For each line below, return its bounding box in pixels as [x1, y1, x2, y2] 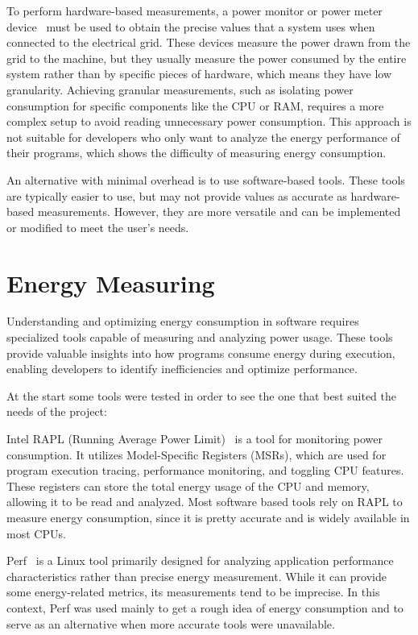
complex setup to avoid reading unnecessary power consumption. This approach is [6, 113, 412, 130]
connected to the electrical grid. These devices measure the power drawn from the [6, 34, 411, 51]
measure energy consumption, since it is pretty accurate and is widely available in [6, 508, 410, 525]
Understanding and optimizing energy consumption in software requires [6, 313, 359, 330]
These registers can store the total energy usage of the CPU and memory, [6, 477, 370, 494]
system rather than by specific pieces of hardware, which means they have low [6, 65, 392, 82]
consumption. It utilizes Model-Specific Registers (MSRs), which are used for [6, 446, 387, 463]
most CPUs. [6, 525, 66, 542]
